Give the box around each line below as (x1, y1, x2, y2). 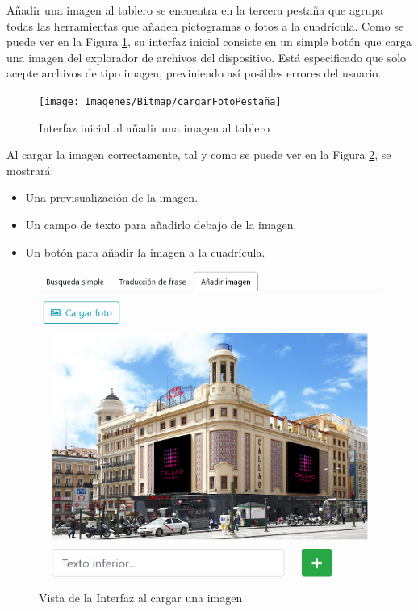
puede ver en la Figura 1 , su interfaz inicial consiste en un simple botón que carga (6, 33, 412, 50)
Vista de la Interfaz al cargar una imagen (39, 588, 243, 605)
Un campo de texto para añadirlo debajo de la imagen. (25, 216, 297, 232)
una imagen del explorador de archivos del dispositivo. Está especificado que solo (6, 48, 407, 65)
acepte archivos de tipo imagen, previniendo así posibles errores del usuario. (6, 65, 382, 82)
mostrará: (6, 161, 54, 178)
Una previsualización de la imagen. (25, 189, 199, 206)
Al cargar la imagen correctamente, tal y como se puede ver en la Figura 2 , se (6, 146, 391, 163)
